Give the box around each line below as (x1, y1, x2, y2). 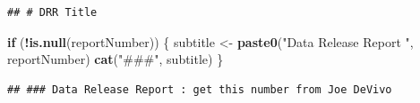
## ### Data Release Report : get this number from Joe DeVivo (7, 83, 392, 96)
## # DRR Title (7, 6, 98, 19)
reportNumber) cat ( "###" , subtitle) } (7, 50, 224, 68)
